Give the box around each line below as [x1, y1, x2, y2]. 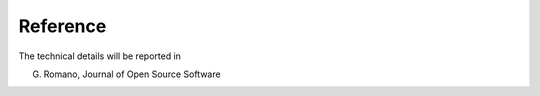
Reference [18, 15, 107, 37]
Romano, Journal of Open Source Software [43, 68, 221, 80]
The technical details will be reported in [18, 50, 182, 62]
